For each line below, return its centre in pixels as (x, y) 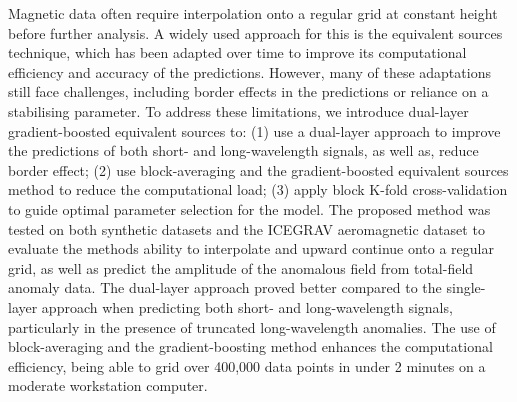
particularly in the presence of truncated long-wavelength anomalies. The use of (252, 326)
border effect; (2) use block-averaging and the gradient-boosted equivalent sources (258, 169)
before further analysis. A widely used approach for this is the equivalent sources (255, 32)
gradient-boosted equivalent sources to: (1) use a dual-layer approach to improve (254, 130)
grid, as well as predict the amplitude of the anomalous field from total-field (241, 267)
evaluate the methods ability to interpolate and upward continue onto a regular (251, 248)
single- (466, 287)
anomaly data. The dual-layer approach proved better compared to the (225, 287)
